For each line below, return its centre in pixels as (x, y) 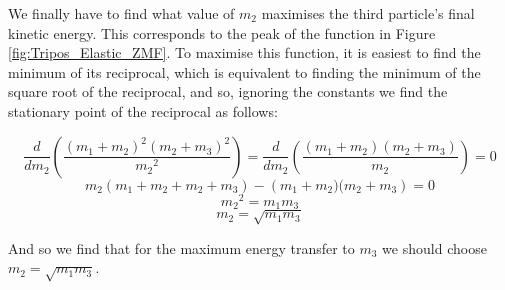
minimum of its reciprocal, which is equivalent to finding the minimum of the (244, 71)
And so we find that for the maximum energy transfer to (181, 247)
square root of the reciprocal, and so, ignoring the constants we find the (228, 91)
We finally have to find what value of (121, 13)
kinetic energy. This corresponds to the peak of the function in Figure (222, 32)
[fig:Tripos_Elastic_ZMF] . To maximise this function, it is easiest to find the (244, 52)
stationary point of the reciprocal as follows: (143, 110)
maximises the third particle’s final (368, 13)
